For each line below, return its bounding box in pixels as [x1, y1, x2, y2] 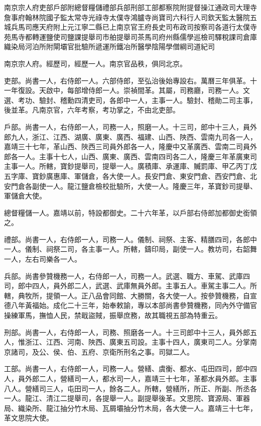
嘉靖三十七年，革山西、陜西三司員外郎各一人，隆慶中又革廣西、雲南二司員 [4, 141, 250, 152]
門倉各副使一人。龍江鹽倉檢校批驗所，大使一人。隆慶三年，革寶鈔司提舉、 [11, 180, 257, 191]
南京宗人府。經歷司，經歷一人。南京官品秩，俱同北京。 [4, 58, 187, 68]
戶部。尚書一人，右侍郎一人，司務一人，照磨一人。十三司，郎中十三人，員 [4, 121, 250, 132]
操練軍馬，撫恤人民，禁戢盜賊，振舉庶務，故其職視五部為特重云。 [4, 310, 222, 321]
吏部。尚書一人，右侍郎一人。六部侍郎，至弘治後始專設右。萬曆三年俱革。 [4, 75, 250, 85]
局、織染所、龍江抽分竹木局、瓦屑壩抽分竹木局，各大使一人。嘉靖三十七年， [4, 402, 257, 413]
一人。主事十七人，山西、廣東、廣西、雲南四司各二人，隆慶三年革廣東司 [18, 151, 257, 161]
